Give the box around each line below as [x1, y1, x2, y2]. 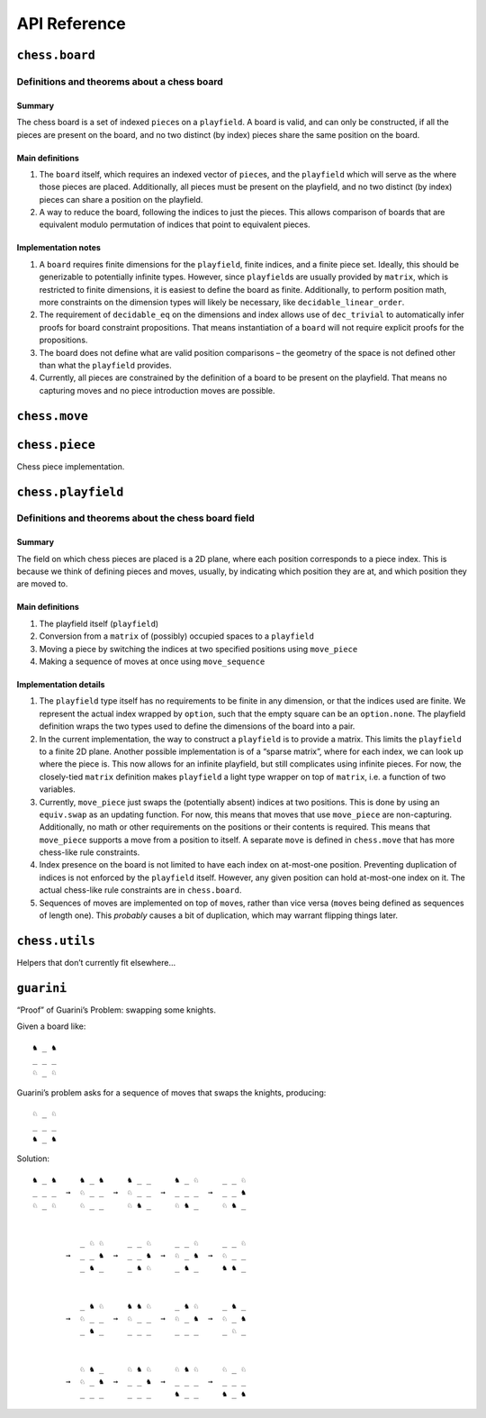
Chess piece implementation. [16, 460, 125, 472]
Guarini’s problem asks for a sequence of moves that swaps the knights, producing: [16, 1086, 327, 1098]
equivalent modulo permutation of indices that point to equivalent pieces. [39, 219, 310, 230]
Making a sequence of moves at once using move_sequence [39, 656, 265, 667]
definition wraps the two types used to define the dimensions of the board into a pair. [39, 721, 355, 732]
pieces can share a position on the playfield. [39, 194, 203, 205]
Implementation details [16, 679, 105, 689]
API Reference [16, 14, 126, 33]
